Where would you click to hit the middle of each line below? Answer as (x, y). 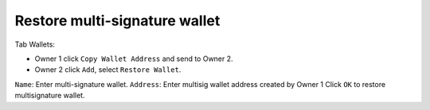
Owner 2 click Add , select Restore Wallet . (108, 70)
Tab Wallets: (35, 44)
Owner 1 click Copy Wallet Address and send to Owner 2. (134, 59)
